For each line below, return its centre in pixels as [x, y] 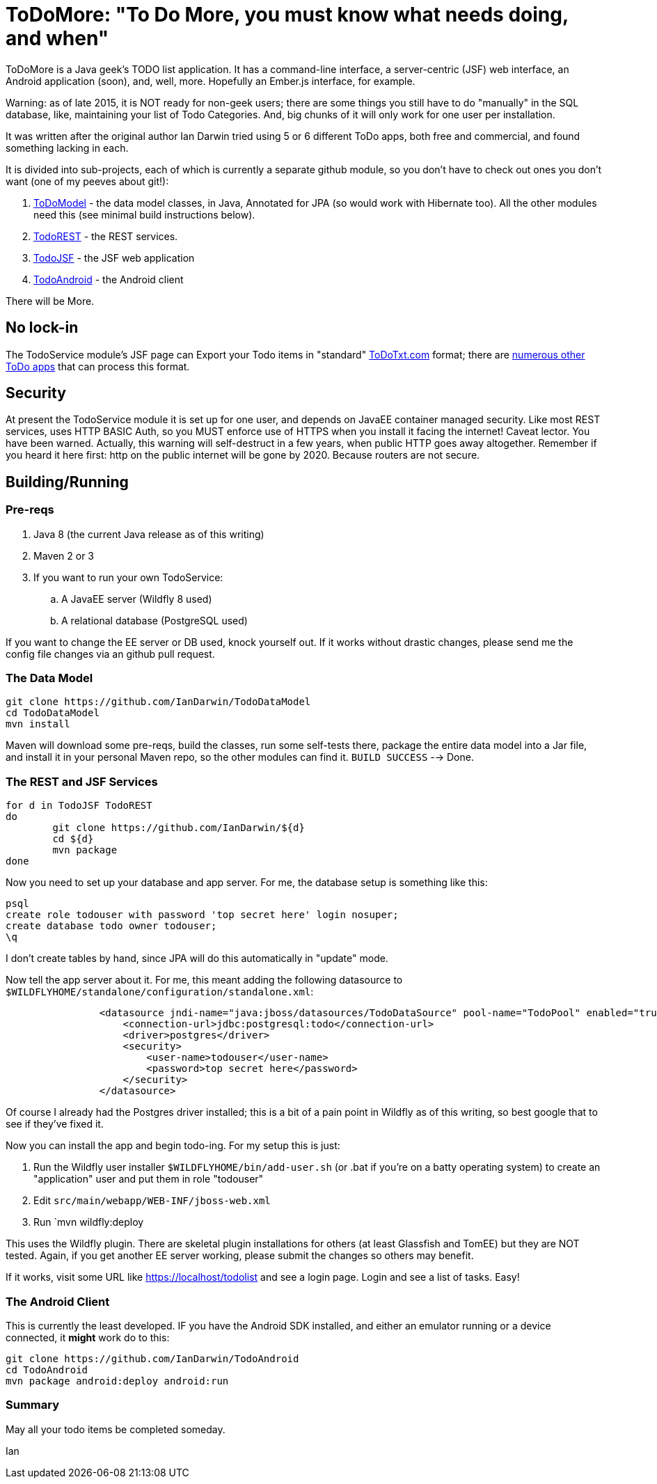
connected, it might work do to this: [88, 1337]
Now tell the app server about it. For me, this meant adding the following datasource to [204, 980]
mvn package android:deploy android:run [117, 1381]
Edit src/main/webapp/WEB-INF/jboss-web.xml [152, 1201]
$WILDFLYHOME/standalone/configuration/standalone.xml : [160, 992]
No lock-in [42, 328]
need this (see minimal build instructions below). [144, 214]
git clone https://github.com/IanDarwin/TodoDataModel [158, 702]
